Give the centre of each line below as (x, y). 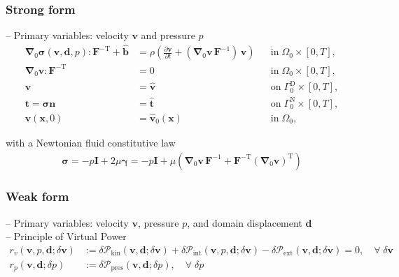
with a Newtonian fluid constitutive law (91, 142)
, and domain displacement (245, 222)
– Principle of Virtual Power (66, 236)
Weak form (37, 196)
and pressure (168, 35)
